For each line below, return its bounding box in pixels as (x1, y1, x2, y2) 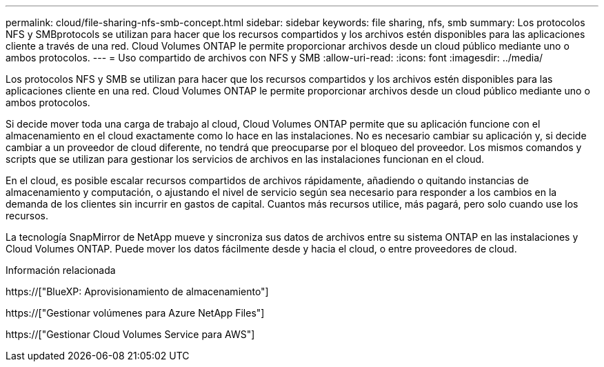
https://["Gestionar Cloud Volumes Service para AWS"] (6, 328, 255, 340)
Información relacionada (6, 264, 116, 276)
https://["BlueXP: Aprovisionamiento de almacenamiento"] (6, 286, 269, 297)
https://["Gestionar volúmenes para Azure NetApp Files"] (6, 307, 265, 319)
